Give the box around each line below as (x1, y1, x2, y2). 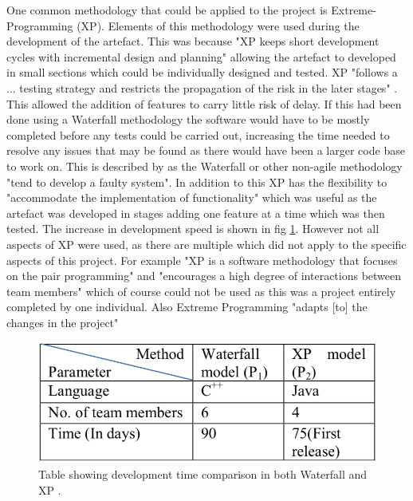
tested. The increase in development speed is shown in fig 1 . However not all (6, 220, 380, 237)
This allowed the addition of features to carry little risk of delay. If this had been (6, 95, 402, 112)
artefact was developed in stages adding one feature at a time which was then (6, 204, 385, 221)
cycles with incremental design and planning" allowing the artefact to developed (6, 48, 396, 65)
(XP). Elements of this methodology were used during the (77, 17, 360, 34)
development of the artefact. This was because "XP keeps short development (6, 33, 380, 49)
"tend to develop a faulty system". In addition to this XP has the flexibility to (6, 173, 387, 190)
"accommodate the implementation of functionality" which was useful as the (6, 189, 377, 206)
